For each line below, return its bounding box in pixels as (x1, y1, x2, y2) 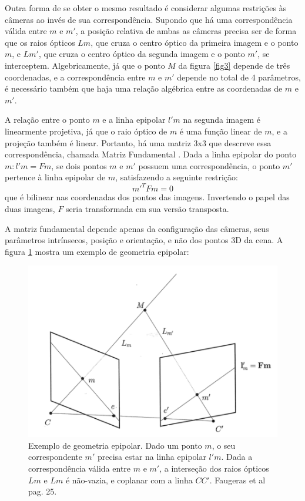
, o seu (212, 439, 236, 451)
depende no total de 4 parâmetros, (177, 70, 301, 83)
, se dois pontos (51, 159, 107, 172)
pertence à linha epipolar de (5, 171, 106, 183)
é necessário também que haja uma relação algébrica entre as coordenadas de (5, 82, 283, 95)
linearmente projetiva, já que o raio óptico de (5, 125, 167, 137)
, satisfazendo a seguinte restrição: (115, 171, 238, 183)
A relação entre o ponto (5, 113, 90, 126)
